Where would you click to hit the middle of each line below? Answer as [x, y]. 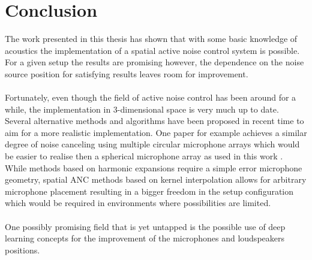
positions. [22, 250]
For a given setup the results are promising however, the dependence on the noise [154, 62]
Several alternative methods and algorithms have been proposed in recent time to [154, 121]
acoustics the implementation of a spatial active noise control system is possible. [152, 50]
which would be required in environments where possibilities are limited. [138, 203]
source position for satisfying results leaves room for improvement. [127, 73]
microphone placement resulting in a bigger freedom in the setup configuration [149, 191]
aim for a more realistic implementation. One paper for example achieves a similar [156, 132]
